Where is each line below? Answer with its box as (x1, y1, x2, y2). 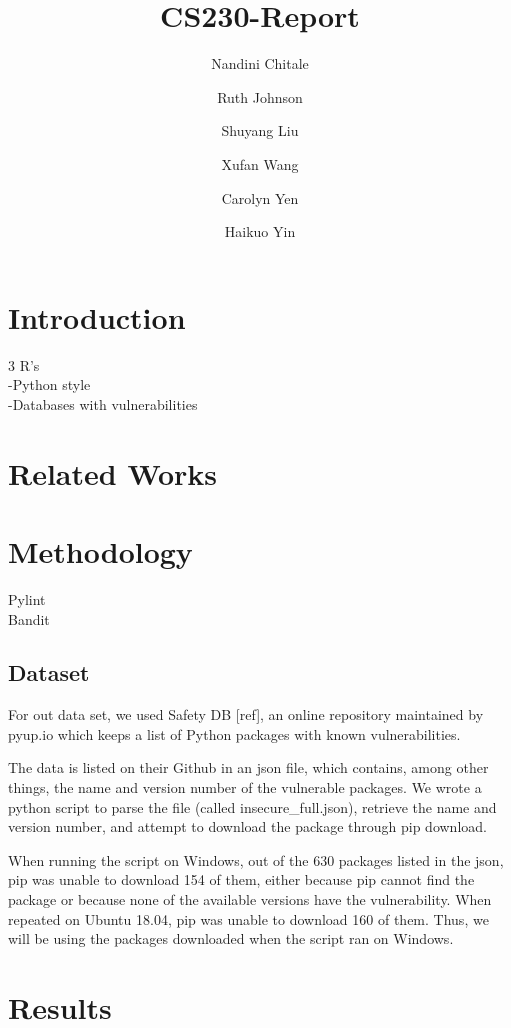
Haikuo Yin (224, 221, 296, 242)
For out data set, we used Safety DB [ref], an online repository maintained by (8, 704, 484, 725)
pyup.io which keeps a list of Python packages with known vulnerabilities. (8, 723, 461, 744)
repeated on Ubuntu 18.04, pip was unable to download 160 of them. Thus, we (8, 908, 489, 929)
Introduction (8, 296, 186, 337)
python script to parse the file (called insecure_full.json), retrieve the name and (8, 796, 497, 817)
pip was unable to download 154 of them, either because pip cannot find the (8, 869, 475, 890)
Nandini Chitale (211, 53, 309, 74)
